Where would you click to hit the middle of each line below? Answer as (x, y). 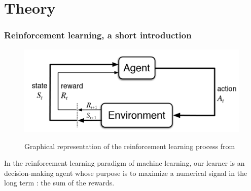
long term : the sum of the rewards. (59, 183)
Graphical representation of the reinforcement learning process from (130, 146)
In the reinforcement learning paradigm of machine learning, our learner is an (124, 163)
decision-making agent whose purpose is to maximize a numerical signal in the (126, 173)
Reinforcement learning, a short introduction (98, 35)
